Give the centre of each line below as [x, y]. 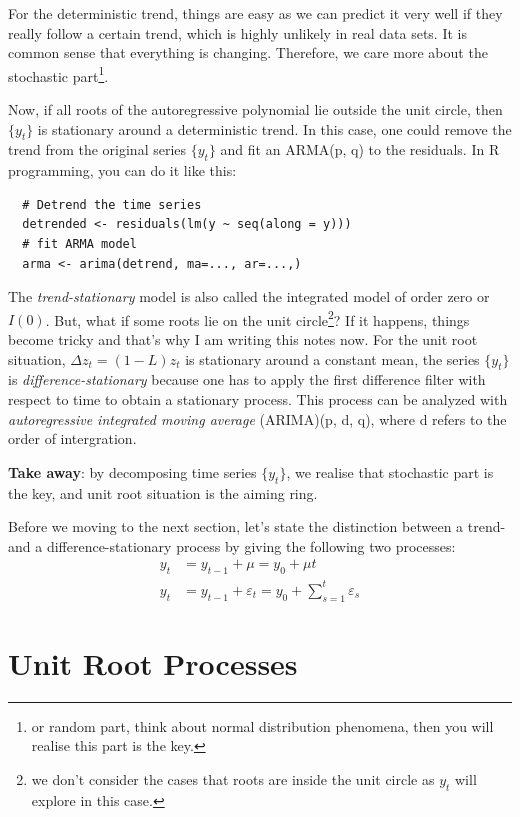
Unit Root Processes [153, 662]
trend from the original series [97, 149]
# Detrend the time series [112, 204]
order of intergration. [72, 438]
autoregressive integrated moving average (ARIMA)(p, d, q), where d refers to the [257, 418]
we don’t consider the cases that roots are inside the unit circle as [233, 778]
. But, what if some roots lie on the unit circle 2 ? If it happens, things [257, 318]
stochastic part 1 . [58, 74]
